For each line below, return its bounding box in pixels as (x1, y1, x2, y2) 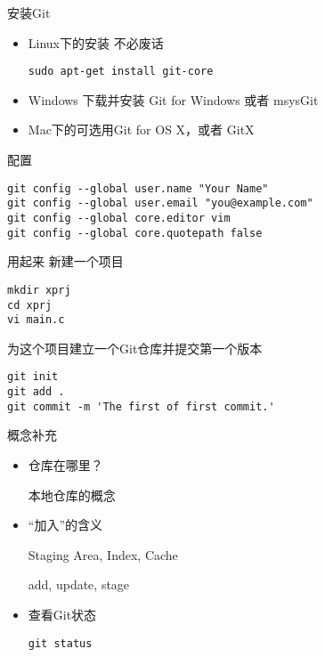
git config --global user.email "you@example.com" (7, 197, 313, 210)
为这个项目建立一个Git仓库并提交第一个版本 (7, 338, 263, 357)
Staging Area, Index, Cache (28, 545, 178, 564)
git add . (7, 385, 65, 399)
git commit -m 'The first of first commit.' (7, 400, 275, 413)
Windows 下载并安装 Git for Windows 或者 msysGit (28, 90, 319, 109)
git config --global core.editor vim (7, 211, 231, 224)
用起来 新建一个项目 (7, 252, 124, 271)
